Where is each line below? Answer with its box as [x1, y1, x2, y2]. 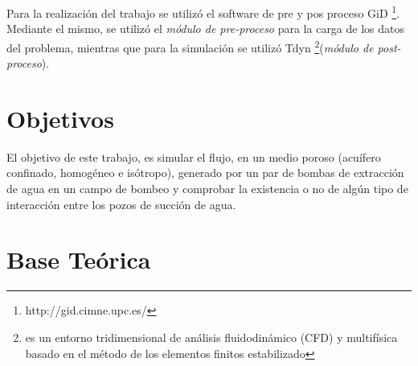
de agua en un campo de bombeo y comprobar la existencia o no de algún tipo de [6, 180, 408, 196]
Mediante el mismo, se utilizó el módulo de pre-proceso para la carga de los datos [6, 20, 405, 37]
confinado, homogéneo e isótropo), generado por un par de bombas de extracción [6, 164, 404, 181]
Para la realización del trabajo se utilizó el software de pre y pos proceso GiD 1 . [6, 2, 400, 21]
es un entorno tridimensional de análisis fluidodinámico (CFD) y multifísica [25, 328, 398, 345]
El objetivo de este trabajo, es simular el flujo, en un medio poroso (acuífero [6, 148, 381, 165]
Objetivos [6, 101, 114, 134]
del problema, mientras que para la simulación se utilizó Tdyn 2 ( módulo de [6, 36, 374, 56]
